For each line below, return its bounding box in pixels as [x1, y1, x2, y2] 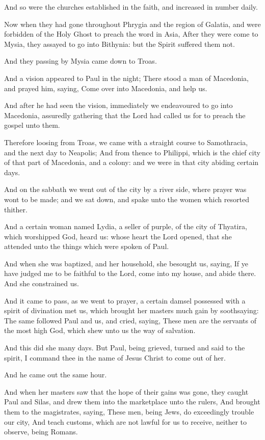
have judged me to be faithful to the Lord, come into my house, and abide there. [4, 268, 256, 279]
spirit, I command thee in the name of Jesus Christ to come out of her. [4, 352, 226, 363]
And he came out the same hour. [4, 369, 107, 380]
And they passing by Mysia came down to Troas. [4, 56, 157, 66]
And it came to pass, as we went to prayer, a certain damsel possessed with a [4, 295, 246, 306]
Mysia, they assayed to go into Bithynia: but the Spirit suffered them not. [4, 38, 235, 49]
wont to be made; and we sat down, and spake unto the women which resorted [4, 194, 249, 204]
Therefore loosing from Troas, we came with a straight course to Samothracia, [4, 136, 248, 147]
